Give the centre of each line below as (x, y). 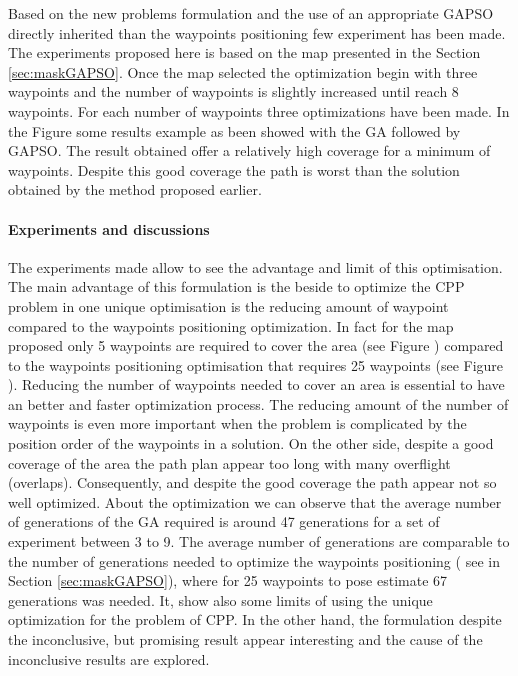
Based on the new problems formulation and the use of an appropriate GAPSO (251, 13)
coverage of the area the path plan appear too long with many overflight (229, 462)
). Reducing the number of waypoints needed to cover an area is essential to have (256, 384)
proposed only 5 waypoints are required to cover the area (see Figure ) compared (256, 345)
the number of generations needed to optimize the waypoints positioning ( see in (254, 560)
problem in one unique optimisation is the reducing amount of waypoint (228, 305)
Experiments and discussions (109, 228)
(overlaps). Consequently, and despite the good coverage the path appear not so (252, 482)
